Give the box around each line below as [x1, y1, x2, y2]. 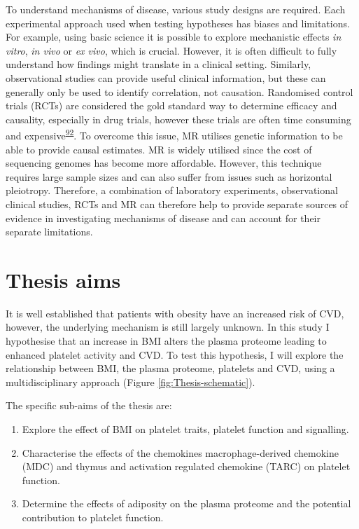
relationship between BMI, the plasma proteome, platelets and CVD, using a [6, 361, 335, 376]
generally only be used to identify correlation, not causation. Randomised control [6, 84, 353, 99]
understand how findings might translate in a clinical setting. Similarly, [6, 57, 311, 71]
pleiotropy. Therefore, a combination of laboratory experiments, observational [6, 183, 338, 198]
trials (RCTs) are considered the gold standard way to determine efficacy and [6, 98, 337, 113]
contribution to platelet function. [22, 510, 164, 524]
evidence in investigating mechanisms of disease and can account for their [6, 210, 321, 225]
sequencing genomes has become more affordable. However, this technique [6, 156, 322, 170]
